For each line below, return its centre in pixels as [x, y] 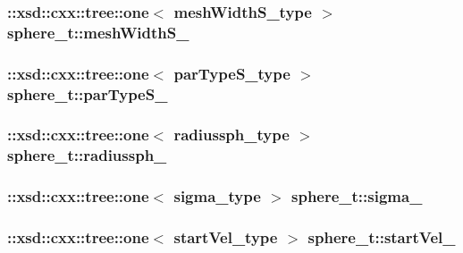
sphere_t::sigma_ [357, 196]
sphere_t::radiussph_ [87, 155]
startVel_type [226, 237]
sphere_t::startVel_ [382, 237]
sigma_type [217, 196]
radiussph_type [231, 135]
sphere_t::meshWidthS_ [98, 32]
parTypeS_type [232, 73]
